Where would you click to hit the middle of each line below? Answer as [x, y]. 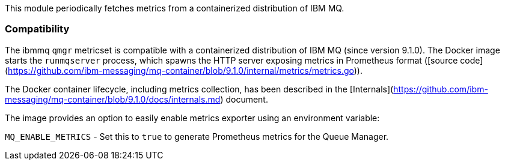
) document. [244, 99]
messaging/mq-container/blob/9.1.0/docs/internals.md [113, 99]
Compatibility [37, 29]
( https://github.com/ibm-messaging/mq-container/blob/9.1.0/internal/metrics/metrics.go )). [184, 70]
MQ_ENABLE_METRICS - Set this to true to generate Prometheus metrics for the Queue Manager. [197, 136]
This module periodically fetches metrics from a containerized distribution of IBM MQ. [175, 8]
